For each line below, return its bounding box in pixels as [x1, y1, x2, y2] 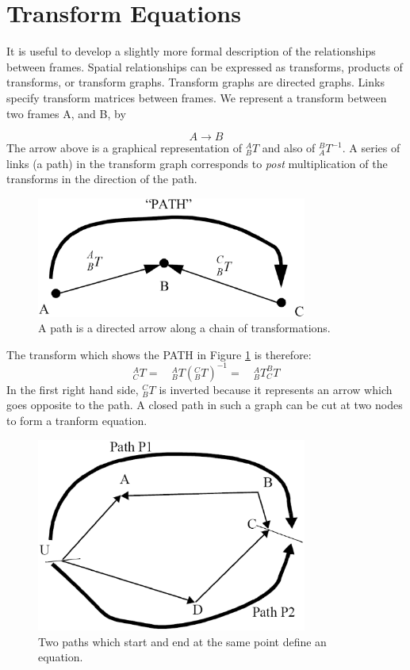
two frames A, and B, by [6, 105, 126, 121]
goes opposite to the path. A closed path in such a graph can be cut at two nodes [6, 396, 403, 413]
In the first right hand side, [6, 381, 139, 397]
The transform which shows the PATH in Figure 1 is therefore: [6, 346, 312, 362]
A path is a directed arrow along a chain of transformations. [38, 320, 331, 336]
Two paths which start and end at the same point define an [38, 633, 327, 649]
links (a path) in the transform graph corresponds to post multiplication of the [6, 155, 388, 171]
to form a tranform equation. [6, 412, 148, 428]
